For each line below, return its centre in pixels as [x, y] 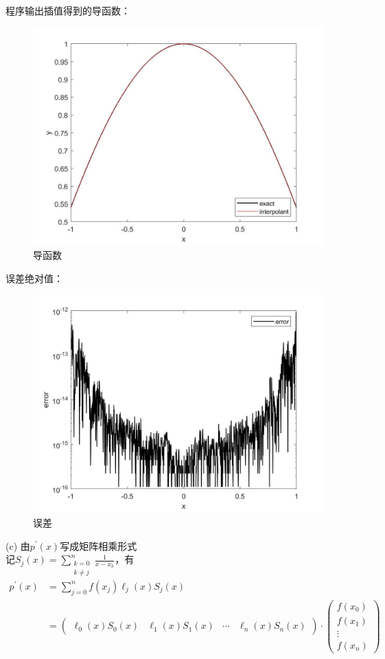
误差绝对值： [34, 278]
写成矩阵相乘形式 [98, 545]
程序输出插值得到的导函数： [68, 10]
